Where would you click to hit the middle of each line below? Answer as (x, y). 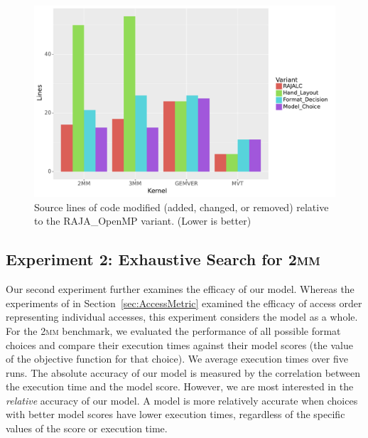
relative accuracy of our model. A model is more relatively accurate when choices (182, 400)
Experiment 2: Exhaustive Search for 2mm (163, 259)
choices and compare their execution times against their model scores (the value (179, 344)
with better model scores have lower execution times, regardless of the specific (175, 414)
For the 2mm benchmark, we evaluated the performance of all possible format (173, 330)
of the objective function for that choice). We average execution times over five (177, 359)
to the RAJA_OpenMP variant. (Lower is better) (143, 221)
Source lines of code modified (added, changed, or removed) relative (182, 207)
